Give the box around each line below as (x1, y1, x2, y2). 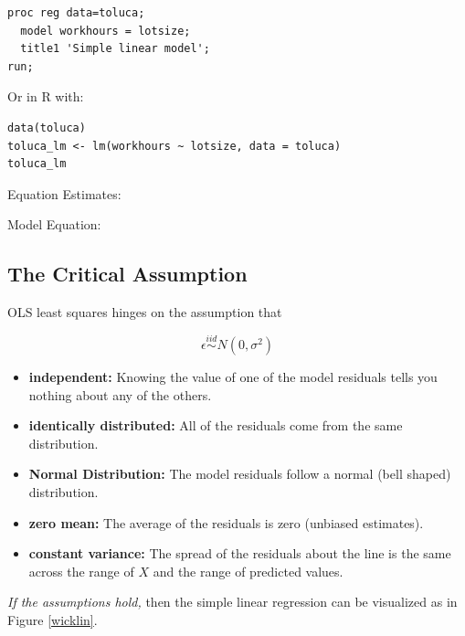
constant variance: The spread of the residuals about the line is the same (28, 544, 451, 563)
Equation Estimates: (7, 184, 122, 203)
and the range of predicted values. (153, 561, 343, 580)
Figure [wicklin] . (7, 609, 98, 629)
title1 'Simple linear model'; (20, 42, 210, 56)
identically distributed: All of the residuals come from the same (28, 416, 403, 435)
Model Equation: (7, 215, 101, 234)
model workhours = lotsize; (20, 24, 191, 37)
